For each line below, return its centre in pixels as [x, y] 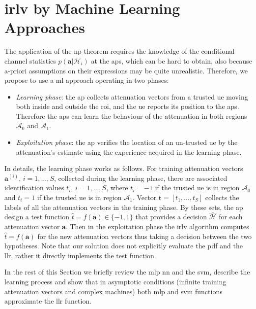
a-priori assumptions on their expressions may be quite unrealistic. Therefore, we [126, 70]
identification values [34, 188]
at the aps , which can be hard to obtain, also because [171, 60]
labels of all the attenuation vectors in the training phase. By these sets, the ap [124, 207]
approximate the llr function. [48, 301]
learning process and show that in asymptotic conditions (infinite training [115, 281]
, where [117, 188]
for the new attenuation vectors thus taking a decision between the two [144, 236]
